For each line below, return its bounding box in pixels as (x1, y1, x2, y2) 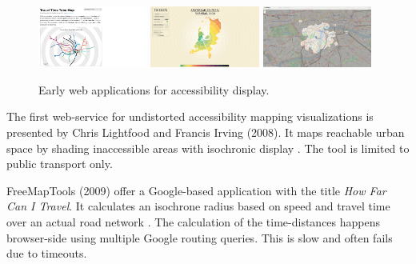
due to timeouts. (6, 245, 87, 262)
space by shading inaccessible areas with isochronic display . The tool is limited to (6, 139, 410, 156)
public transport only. (6, 155, 113, 172)
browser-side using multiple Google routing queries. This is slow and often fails (6, 229, 393, 246)
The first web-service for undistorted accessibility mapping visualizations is (6, 108, 374, 125)
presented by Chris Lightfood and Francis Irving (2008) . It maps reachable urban (6, 123, 405, 140)
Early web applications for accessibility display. (38, 81, 270, 98)
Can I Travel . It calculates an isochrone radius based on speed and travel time (6, 198, 390, 214)
